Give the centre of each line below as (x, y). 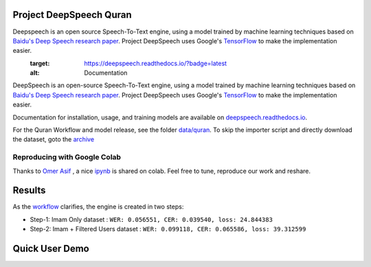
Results (29, 190)
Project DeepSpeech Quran (72, 15)
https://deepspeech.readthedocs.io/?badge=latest (155, 63)
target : (40, 63)
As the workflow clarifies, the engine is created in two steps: (98, 207)
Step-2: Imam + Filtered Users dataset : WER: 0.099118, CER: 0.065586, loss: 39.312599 (168, 229)
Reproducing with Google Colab (67, 157)
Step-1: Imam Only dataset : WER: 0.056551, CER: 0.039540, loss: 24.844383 (151, 219)
